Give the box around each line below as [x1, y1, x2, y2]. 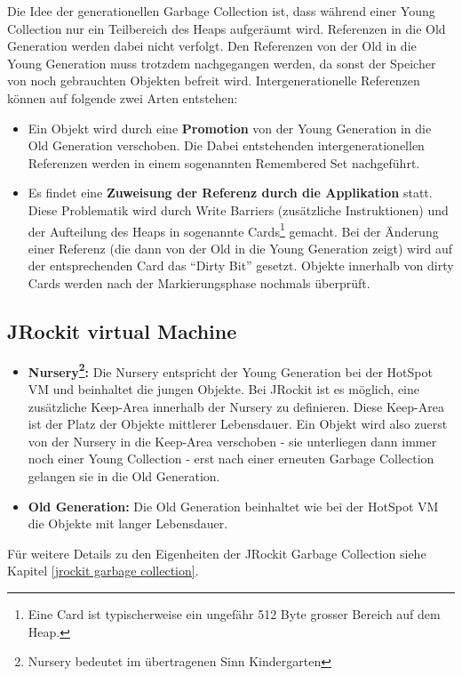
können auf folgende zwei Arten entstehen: [7, 88, 238, 107]
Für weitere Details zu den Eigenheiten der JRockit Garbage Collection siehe [7, 543, 426, 562]
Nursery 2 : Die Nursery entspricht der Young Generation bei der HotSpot [28, 359, 433, 381]
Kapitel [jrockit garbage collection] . [7, 561, 199, 580]
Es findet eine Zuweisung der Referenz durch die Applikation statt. [28, 183, 433, 202]
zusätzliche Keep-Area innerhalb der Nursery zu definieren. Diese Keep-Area [28, 397, 444, 415]
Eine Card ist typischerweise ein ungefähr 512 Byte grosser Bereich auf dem [28, 604, 441, 623]
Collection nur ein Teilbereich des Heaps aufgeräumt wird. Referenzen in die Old [7, 19, 446, 37]
